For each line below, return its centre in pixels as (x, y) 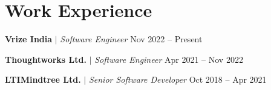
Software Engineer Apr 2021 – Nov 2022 (169, 59)
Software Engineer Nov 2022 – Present (131, 39)
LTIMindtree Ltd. (43, 79)
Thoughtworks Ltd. (46, 59)
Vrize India (29, 39)
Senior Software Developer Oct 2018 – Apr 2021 (178, 79)
